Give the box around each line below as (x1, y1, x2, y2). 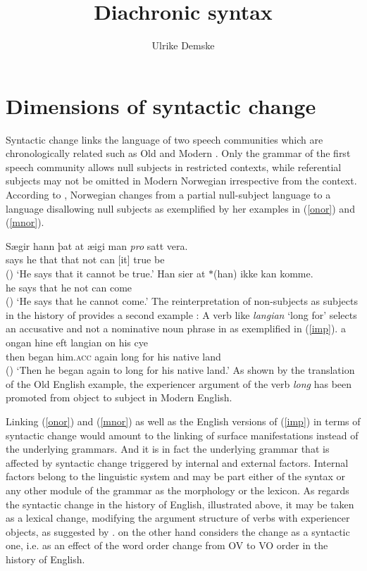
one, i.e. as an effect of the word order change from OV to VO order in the (6, 538, 328, 553)
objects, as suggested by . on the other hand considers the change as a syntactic (6, 524, 350, 539)
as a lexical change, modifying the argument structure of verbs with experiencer (6, 510, 350, 525)
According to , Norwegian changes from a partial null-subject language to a (6, 187, 331, 202)
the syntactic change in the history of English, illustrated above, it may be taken (6, 496, 354, 511)
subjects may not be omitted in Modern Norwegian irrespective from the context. (6, 173, 357, 188)
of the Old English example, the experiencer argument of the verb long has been (6, 376, 352, 391)
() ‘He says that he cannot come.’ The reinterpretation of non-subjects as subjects (6, 294, 358, 308)
